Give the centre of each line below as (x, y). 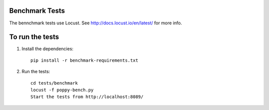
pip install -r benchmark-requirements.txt (84, 60)
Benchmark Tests (37, 11)
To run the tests (34, 37)
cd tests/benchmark (54, 83)
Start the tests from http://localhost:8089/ (87, 97)
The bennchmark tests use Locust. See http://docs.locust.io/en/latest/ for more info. (96, 23)
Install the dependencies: (48, 49)
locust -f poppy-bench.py (62, 90)
